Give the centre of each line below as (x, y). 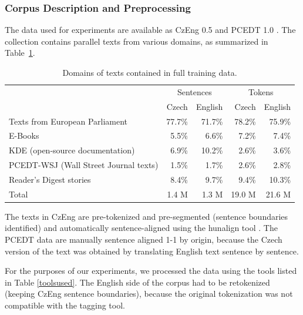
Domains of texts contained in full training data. (150, 72)
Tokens (261, 91)
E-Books (24, 135)
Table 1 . (20, 53)
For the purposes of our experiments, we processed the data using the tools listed (151, 271)
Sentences (194, 91)
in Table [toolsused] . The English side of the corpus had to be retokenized (137, 282)
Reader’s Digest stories (50, 179)
